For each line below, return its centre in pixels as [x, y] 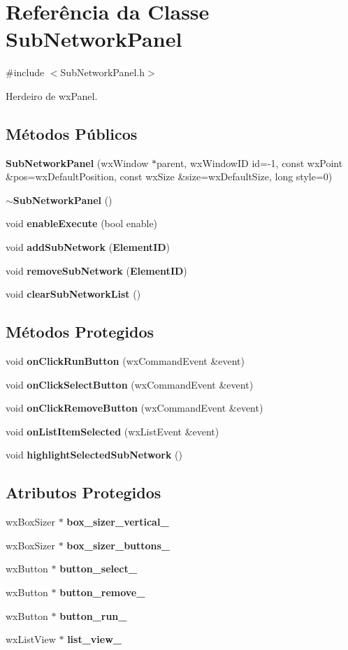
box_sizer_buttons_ [118, 545]
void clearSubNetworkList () [73, 294]
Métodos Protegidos [80, 332]
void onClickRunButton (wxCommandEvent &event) [125, 361]
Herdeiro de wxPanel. [52, 95]
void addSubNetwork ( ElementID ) [88, 247]
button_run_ [93, 615]
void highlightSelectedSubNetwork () [94, 455]
